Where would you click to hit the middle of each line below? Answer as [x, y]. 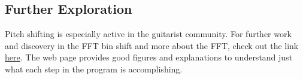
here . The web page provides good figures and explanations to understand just [149, 57]
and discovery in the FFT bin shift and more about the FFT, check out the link [152, 45]
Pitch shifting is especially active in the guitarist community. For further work [148, 34]
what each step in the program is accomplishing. [94, 69]
